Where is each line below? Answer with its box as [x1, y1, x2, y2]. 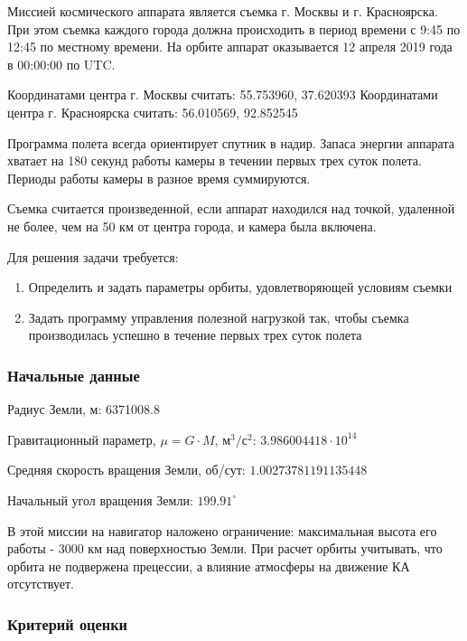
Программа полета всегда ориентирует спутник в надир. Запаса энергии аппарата [7, 133, 454, 152]
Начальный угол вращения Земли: [7, 490, 193, 509]
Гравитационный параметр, [7, 429, 156, 448]
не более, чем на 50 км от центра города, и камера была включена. [7, 216, 377, 235]
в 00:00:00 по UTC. [7, 54, 116, 73]
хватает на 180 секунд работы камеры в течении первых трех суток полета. [7, 151, 422, 170]
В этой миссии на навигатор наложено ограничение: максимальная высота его [7, 521, 437, 540]
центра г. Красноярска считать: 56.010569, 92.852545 [7, 102, 298, 121]
